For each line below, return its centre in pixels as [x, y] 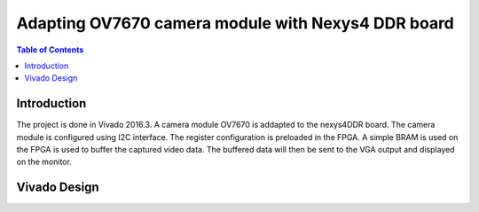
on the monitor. [44, 162]
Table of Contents [50, 50]
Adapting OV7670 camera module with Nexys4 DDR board [235, 23]
